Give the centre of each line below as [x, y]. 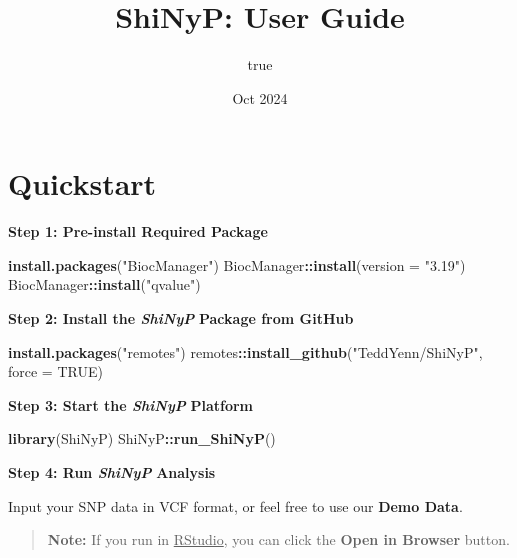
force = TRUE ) [55, 371]
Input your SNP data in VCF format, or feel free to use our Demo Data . [235, 505]
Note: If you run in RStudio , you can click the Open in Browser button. [278, 539]
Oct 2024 [260, 97]
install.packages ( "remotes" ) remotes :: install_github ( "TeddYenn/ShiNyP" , [245, 351]
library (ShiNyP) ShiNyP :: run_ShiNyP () [142, 438]
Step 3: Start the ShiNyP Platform [131, 404]
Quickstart [82, 183]
